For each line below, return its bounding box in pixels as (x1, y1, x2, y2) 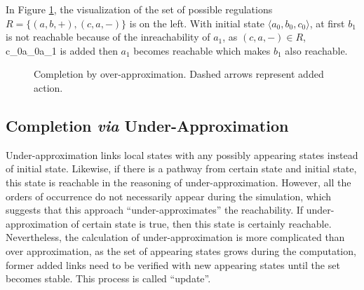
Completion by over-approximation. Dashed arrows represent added (34, 67, 324, 81)
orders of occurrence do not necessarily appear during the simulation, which (6, 188, 332, 203)
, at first (309, 15, 345, 30)
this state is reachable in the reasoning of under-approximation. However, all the (6, 174, 351, 189)
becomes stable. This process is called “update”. (6, 271, 211, 286)
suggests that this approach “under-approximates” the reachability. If (6, 202, 304, 217)
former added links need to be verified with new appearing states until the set (6, 257, 340, 272)
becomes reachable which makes (133, 43, 271, 57)
